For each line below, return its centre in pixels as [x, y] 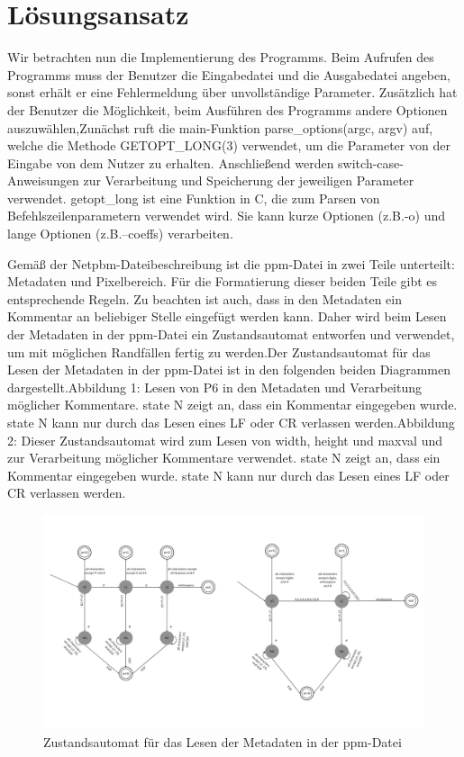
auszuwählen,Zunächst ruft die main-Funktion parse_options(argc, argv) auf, [220, 127]
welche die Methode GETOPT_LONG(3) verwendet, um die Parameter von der [229, 145]
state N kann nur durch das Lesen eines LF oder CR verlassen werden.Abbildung [231, 422]
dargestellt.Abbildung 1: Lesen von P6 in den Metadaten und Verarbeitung [215, 387]
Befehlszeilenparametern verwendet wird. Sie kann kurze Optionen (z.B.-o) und [227, 216]
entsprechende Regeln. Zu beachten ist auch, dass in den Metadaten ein [205, 298]
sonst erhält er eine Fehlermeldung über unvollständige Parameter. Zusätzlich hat [232, 92]
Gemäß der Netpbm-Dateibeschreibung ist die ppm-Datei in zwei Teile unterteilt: [231, 263]
